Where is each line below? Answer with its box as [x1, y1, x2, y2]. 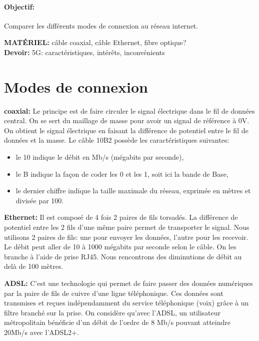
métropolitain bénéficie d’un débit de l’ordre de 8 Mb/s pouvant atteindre [4, 317, 230, 327]
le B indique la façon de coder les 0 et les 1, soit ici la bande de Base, [15, 168, 228, 179]
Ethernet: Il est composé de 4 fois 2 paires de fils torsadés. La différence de [4, 212, 238, 222]
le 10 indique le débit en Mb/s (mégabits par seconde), [15, 152, 184, 162]
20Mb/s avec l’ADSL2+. [4, 326, 79, 337]
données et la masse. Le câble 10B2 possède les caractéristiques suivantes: [4, 135, 229, 145]
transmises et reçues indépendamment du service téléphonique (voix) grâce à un [4, 297, 249, 308]
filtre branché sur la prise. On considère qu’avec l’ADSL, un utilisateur [4, 307, 221, 317]
